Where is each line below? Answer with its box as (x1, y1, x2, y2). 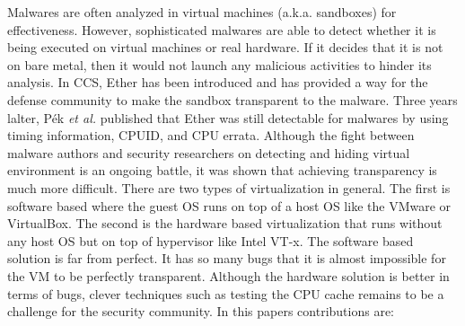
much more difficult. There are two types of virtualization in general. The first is (7, 178, 451, 197)
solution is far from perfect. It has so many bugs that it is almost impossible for (7, 249, 446, 268)
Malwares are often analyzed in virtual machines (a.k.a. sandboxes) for (7, 3, 397, 21)
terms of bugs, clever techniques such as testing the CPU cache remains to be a (7, 284, 444, 303)
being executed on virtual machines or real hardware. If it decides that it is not (7, 38, 443, 57)
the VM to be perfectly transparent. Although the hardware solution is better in (7, 266, 450, 285)
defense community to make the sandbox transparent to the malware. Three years (7, 90, 458, 109)
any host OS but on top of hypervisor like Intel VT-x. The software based (7, 231, 414, 250)
